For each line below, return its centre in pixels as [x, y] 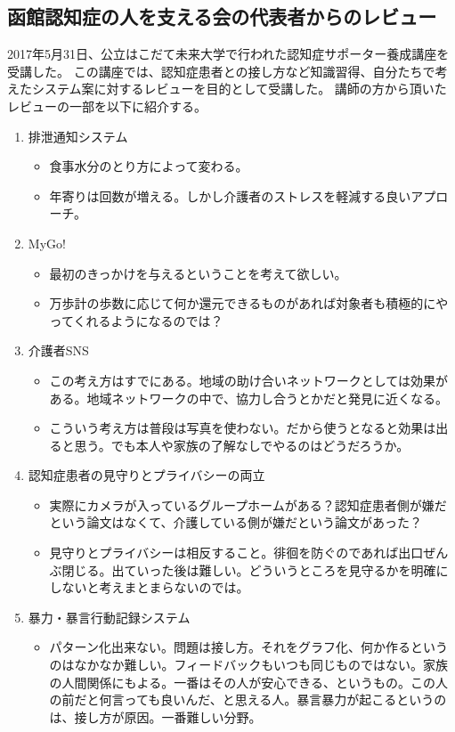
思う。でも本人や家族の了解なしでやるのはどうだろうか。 [242, 445]
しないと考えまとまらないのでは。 [149, 587]
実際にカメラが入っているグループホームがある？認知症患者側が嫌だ [248, 504]
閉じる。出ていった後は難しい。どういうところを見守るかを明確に [255, 569]
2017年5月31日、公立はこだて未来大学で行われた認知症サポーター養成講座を [228, 54]
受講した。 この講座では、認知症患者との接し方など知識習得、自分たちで [221, 71]
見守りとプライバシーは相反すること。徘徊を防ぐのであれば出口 [236, 553]
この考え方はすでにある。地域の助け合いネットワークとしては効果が [249, 380]
